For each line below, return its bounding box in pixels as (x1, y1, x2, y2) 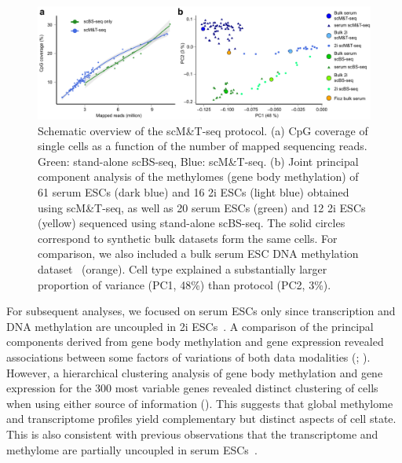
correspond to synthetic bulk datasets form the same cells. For (38, 230, 338, 246)
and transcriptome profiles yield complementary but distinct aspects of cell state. (6, 410, 397, 427)
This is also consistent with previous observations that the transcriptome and (6, 425, 378, 442)
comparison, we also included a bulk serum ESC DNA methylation (38, 245, 359, 262)
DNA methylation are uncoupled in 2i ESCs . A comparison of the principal (6, 318, 374, 334)
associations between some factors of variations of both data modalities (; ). (6, 349, 371, 365)
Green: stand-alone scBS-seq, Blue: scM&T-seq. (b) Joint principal (38, 152, 359, 169)
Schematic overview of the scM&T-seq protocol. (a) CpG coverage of (38, 122, 368, 138)
